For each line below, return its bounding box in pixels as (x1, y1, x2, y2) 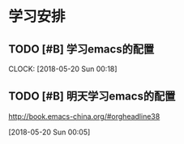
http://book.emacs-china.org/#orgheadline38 (8, 111, 160, 121)
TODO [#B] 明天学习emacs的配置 (8, 90, 176, 104)
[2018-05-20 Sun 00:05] (8, 127, 91, 137)
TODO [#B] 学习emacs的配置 (8, 42, 155, 56)
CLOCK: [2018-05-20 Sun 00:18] (8, 64, 118, 74)
